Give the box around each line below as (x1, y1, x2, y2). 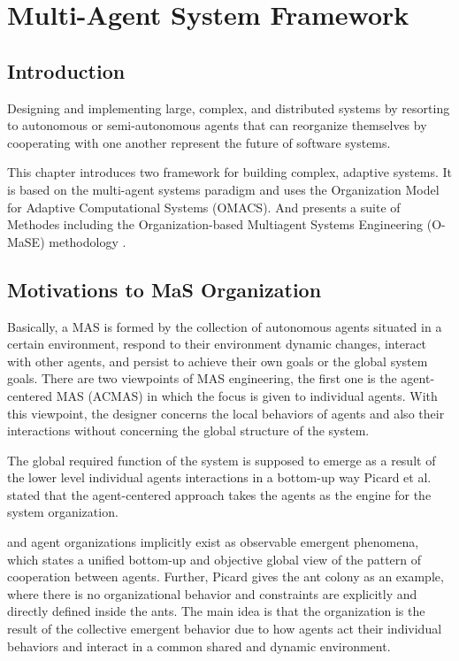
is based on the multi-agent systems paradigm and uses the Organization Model (7, 180, 440, 198)
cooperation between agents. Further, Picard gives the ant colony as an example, (7, 567, 444, 586)
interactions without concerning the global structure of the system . (7, 421, 370, 440)
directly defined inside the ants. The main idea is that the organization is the (7, 602, 425, 620)
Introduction (7, 57, 126, 84)
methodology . (49, 232, 126, 250)
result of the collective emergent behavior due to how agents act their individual (7, 619, 442, 638)
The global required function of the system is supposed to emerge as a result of (7, 450, 436, 469)
